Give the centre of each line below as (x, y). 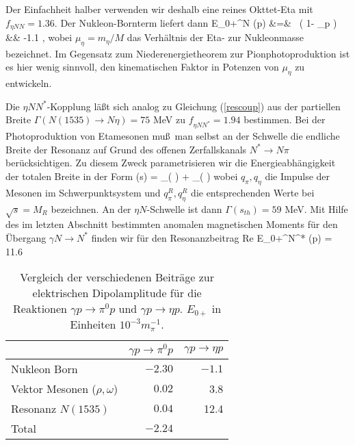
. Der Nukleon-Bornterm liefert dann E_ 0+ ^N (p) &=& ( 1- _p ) (196, 22)
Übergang (26, 237)
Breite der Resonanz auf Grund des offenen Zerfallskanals (126, 149)
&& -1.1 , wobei (39, 37)
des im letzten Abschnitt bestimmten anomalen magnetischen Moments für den (172, 224)
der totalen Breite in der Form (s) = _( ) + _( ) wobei (122, 176)
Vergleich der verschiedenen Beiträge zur (117, 277)
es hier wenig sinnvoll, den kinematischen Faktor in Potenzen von (142, 67)
